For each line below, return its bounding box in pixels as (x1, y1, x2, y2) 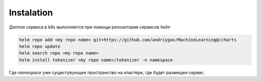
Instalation (9, 7, 53, 18)
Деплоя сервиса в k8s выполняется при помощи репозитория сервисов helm (9, 24, 171, 30)
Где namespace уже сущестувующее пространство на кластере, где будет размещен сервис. (9, 69, 205, 75)
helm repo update (19, 43, 61, 49)
